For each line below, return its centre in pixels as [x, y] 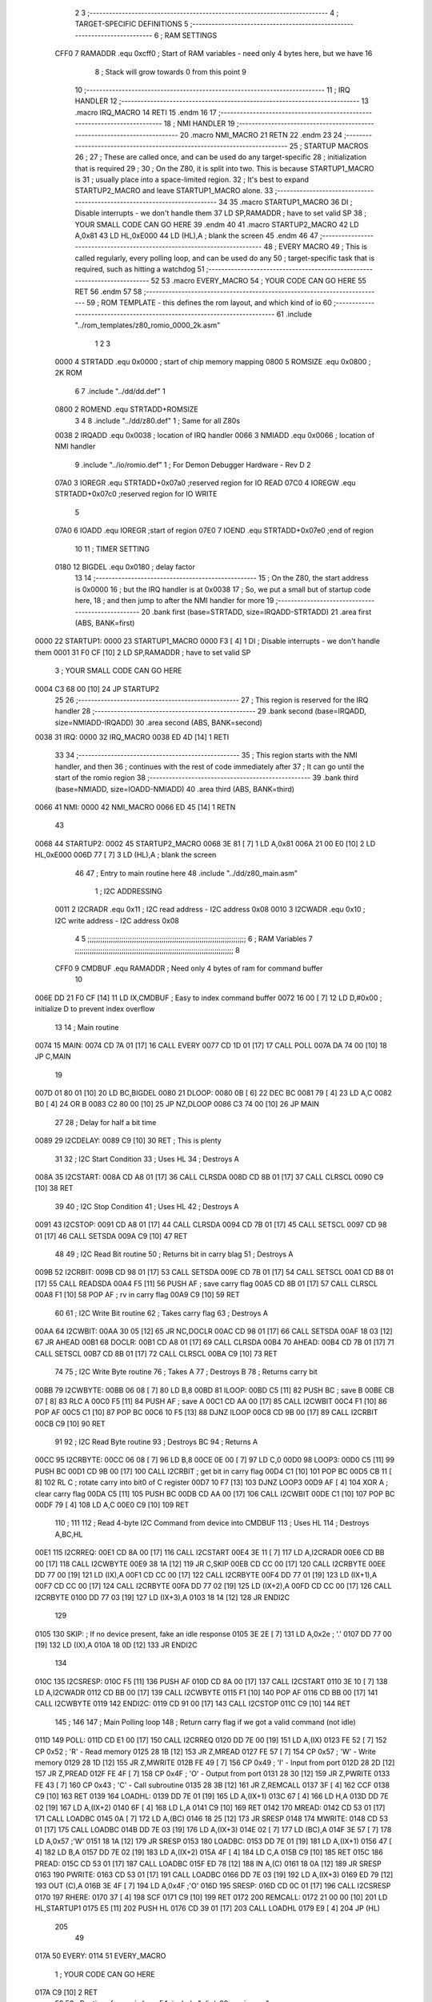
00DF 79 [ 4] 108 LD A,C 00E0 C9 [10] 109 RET [112, 1505]
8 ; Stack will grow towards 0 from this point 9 [171, 71]
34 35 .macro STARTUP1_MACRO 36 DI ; [286, 202]
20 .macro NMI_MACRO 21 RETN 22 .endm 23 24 [262, 135]
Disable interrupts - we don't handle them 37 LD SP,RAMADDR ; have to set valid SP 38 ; [221, 213]
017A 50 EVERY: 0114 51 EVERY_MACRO [100, 1956]
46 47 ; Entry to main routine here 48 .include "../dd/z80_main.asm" [186, 873]
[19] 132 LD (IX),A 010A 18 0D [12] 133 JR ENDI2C [116, 1645]
